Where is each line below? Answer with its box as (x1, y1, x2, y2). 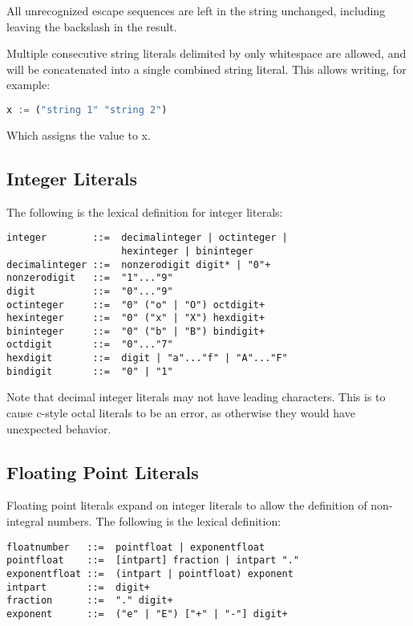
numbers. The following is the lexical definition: (47, 513, 281, 530)
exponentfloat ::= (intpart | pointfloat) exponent (6, 567, 294, 579)
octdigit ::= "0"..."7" (6, 339, 173, 351)
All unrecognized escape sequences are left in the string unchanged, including (6, 2, 386, 18)
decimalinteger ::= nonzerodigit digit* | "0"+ (6, 258, 271, 270)
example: (6, 76, 51, 93)
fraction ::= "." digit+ (6, 595, 173, 607)
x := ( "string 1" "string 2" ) (6, 104, 168, 116)
